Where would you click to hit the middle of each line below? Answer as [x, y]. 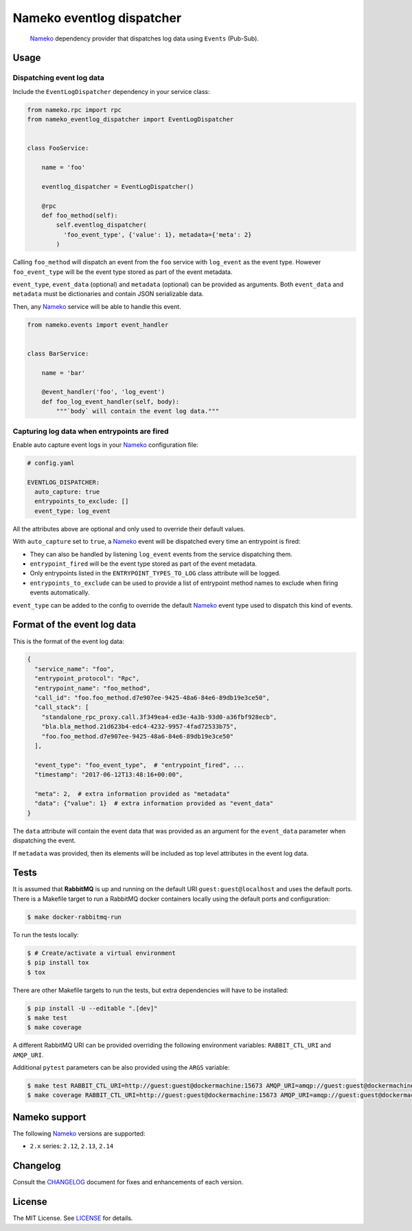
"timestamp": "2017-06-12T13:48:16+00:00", [109, 775]
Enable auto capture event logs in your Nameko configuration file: [105, 445]
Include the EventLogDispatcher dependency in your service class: [111, 91]
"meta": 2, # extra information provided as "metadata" [132, 794]
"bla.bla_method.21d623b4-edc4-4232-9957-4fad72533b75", [139, 727]
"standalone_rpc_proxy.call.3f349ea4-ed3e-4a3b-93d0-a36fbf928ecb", [159, 717]
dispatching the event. [44, 840]
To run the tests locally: [46, 934]
